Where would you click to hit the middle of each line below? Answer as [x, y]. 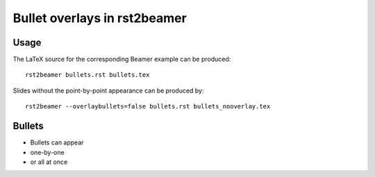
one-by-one [48, 152]
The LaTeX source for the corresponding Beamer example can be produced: [122, 59]
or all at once [49, 162]
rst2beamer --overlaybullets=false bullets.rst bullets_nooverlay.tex [148, 106]
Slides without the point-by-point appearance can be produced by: [108, 91]
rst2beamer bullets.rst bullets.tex [87, 75]
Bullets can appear [57, 142]
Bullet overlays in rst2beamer [100, 18]
